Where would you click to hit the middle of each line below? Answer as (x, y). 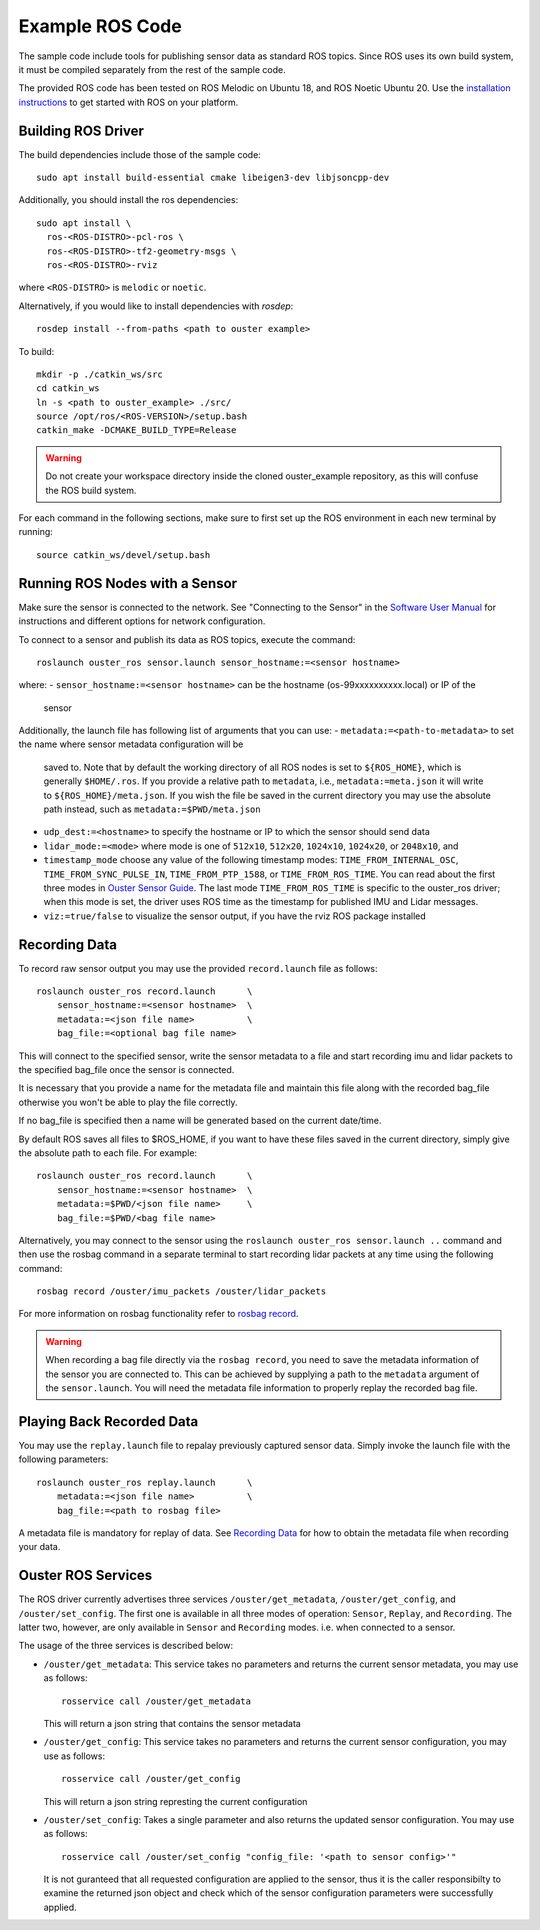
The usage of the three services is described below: (126, 1646)
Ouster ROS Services (85, 1575)
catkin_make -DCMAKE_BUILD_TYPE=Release (136, 430)
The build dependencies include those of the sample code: (140, 154)
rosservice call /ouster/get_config (151, 1779)
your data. (39, 1547)
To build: (36, 351)
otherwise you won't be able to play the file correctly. (128, 1102)
